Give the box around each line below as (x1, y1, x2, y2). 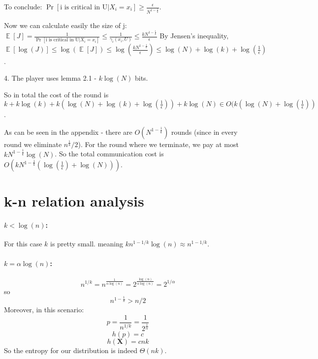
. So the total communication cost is (55, 149, 164, 159)
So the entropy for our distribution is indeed (4, 345, 138, 355)
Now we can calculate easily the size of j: (4, 20, 127, 30)
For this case (4, 239, 42, 249)
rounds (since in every (171, 126, 238, 137)
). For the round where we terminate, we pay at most (78, 139, 239, 149)
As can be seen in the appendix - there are (4, 126, 132, 137)
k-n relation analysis (4, 191, 144, 211)
